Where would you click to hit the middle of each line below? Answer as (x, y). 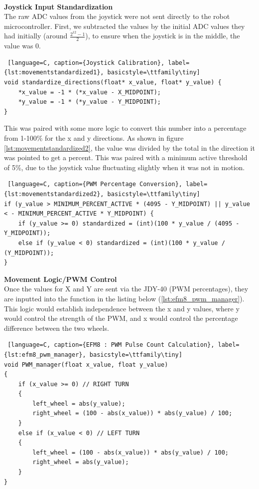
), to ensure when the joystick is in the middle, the (163, 36)
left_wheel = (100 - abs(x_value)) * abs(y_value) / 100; (131, 452)
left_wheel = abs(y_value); (79, 403)
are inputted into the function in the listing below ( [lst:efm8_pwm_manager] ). (124, 298)
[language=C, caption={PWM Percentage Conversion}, (95, 184)
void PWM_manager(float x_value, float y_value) (86, 365)
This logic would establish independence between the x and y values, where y (122, 308)
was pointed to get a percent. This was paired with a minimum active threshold (126, 157)
